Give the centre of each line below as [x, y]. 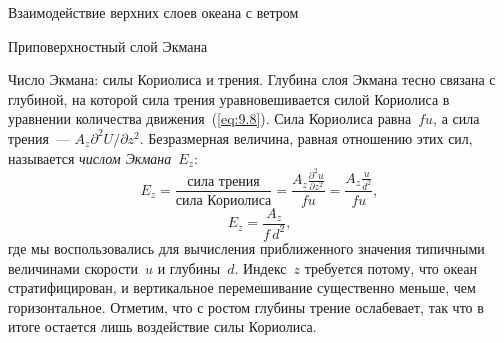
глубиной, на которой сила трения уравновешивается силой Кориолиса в [229, 98]
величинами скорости [73, 267]
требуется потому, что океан [391, 267]
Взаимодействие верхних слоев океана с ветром [153, 12]
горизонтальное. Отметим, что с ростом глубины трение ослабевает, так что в [246, 306]
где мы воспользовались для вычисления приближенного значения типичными [246, 247]
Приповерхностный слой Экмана [108, 45]
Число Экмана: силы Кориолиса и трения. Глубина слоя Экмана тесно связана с [252, 79]
